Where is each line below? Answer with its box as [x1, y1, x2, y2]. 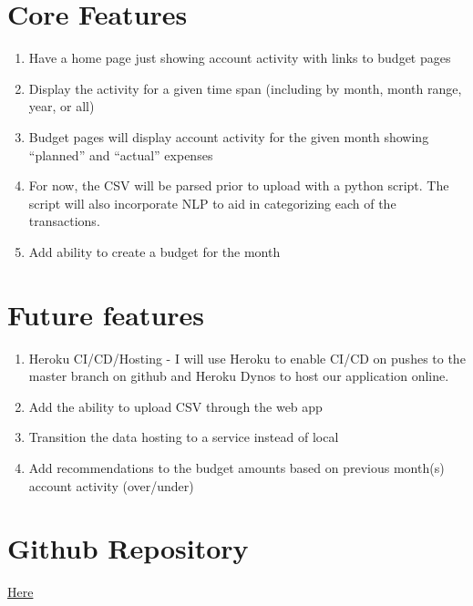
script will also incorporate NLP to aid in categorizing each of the [28, 193, 396, 212]
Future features [7, 295, 205, 333]
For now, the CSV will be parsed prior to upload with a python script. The [28, 176, 449, 195]
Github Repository [7, 529, 249, 567]
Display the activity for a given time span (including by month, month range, [28, 78, 462, 98]
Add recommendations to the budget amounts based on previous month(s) [28, 457, 445, 477]
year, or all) [28, 97, 95, 116]
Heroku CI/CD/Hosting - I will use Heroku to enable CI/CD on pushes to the [28, 348, 466, 367]
